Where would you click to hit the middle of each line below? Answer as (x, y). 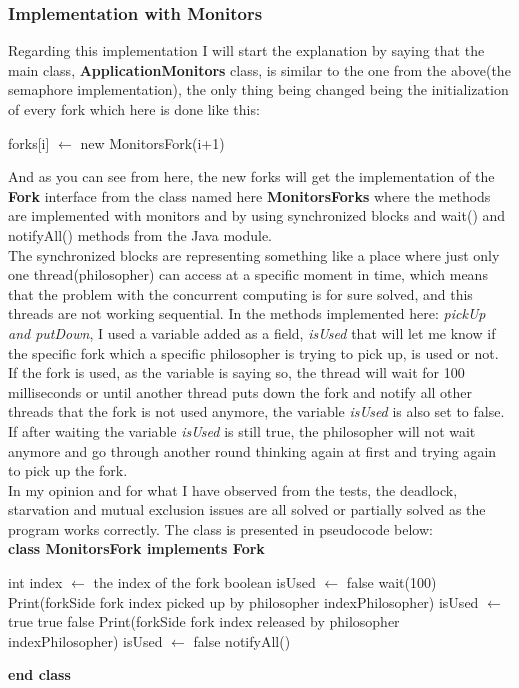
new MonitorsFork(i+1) (152, 142)
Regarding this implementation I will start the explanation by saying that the (246, 50)
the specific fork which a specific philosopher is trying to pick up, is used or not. (253, 352)
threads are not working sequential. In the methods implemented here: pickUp (247, 313)
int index (35, 582)
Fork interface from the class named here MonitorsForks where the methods (249, 195)
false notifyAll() (242, 640)
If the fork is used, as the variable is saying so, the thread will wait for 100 (236, 372)
